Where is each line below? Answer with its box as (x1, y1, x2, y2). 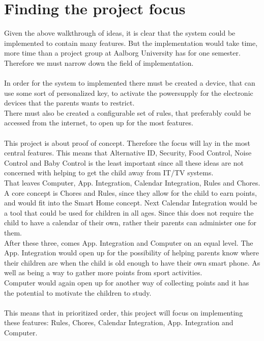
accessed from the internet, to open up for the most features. (4, 117, 193, 128)
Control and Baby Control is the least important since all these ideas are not (4, 157, 244, 168)
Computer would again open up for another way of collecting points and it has (4, 277, 249, 287)
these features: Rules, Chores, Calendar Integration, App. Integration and (4, 317, 233, 328)
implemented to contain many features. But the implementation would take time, (4, 37, 258, 48)
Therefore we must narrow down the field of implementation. (4, 57, 194, 68)
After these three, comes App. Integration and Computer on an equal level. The (4, 237, 253, 248)
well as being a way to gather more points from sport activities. (4, 267, 202, 278)
